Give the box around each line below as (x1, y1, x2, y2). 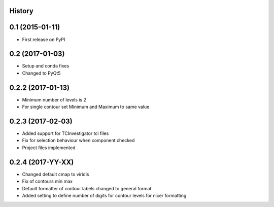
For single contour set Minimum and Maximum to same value (22, 104, 150, 110)
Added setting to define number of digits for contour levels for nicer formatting (22, 192, 187, 198)
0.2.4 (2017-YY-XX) (9, 158, 74, 166)
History (9, 7, 34, 15)
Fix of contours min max (22, 178, 73, 185)
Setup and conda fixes (22, 63, 70, 69)
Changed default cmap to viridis (22, 171, 89, 177)
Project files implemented (22, 145, 76, 151)
